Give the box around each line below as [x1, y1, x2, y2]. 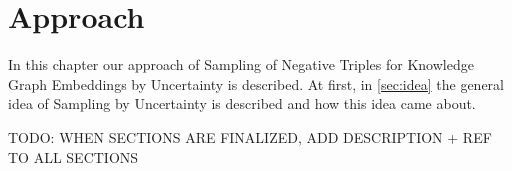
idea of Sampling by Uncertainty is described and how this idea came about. [8, 93, 476, 114]
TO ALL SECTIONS [8, 146, 139, 167]
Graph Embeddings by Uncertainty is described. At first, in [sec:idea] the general [8, 73, 504, 94]
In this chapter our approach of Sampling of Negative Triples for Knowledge [8, 54, 474, 75]
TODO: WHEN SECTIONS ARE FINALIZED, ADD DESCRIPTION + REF [8, 126, 492, 147]
